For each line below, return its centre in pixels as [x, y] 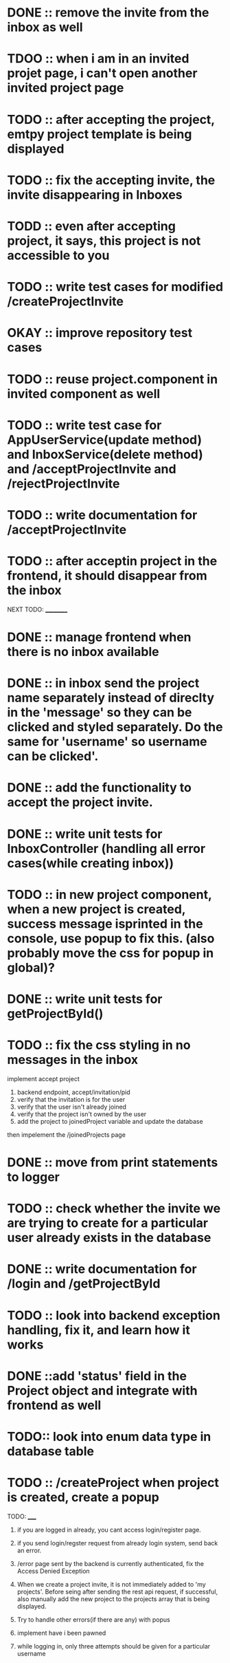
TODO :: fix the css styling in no [99, 1045]
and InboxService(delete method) [105, 454]
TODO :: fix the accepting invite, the [111, 180]
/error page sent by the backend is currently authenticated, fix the [111, 1563]
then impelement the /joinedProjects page [66, 1134]
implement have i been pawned [61, 1633]
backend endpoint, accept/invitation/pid [73, 1092]
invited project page [66, 88]
